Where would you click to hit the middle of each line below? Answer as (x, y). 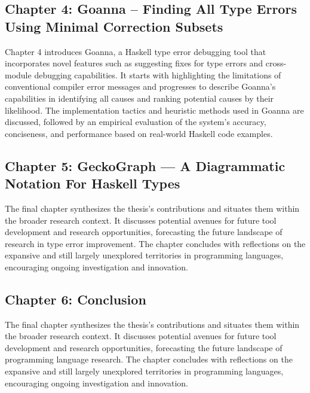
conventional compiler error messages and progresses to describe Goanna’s (140, 86)
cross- (276, 63)
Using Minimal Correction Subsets (114, 26)
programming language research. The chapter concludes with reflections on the (149, 359)
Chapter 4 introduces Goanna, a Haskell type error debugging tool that (136, 51)
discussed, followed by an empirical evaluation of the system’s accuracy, (136, 122)
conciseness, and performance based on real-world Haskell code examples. (139, 133)
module (18, 74)
